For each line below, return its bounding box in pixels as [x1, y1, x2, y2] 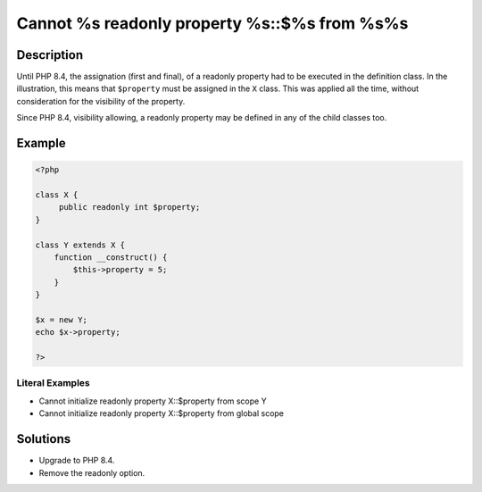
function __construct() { [54, 252, 168, 263]
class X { [35, 190, 79, 200]
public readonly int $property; [58, 202, 201, 213]
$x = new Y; [35, 314, 88, 325]
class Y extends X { [35, 239, 125, 250]
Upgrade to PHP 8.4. [38, 455, 115, 466]
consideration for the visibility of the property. [16, 96, 186, 106]
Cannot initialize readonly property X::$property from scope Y [38, 396, 267, 406]
